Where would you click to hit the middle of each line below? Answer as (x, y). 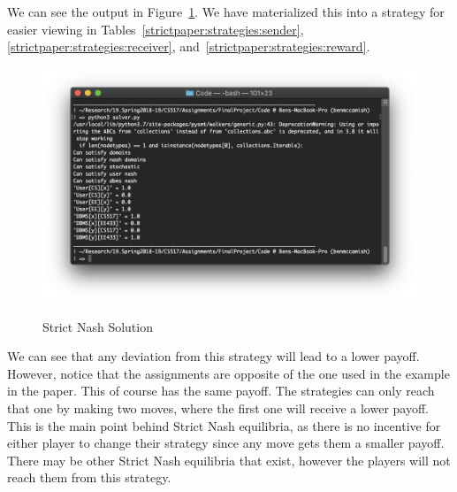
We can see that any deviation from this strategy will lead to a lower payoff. (213, 356)
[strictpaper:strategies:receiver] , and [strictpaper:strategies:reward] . (189, 46)
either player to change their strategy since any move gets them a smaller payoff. (226, 443)
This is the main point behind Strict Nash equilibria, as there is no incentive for (224, 425)
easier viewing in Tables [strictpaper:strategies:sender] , (156, 29)
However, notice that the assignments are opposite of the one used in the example (228, 373)
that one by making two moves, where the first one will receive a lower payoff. (218, 407)
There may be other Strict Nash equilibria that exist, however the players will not (229, 460)
